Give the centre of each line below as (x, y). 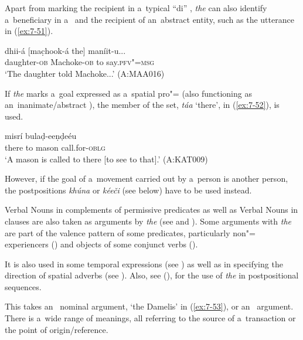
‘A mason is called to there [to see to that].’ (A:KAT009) (106, 159)
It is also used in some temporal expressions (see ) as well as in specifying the (144, 263)
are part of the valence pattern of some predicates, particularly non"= (130, 232)
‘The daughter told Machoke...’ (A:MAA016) (85, 73)
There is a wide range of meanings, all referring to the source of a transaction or (150, 318)
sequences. (23, 286)
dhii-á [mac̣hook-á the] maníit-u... (65, 50)
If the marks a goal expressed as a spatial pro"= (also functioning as (128, 93)
